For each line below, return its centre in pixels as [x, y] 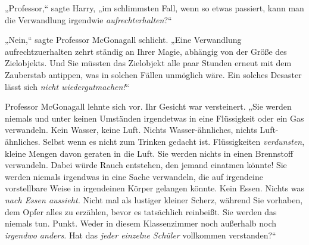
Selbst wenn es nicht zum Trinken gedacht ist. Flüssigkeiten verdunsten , [174, 141]
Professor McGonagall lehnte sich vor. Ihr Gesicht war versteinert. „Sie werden [148, 106]
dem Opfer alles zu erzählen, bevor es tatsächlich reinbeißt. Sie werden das [141, 211]
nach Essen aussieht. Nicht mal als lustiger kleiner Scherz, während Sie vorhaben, [154, 199]
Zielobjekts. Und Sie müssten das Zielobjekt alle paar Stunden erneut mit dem [148, 63]
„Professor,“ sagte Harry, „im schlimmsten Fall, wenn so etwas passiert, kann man [154, 8]
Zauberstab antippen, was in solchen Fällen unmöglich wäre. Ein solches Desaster [153, 74]
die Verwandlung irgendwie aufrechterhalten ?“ [88, 19]
